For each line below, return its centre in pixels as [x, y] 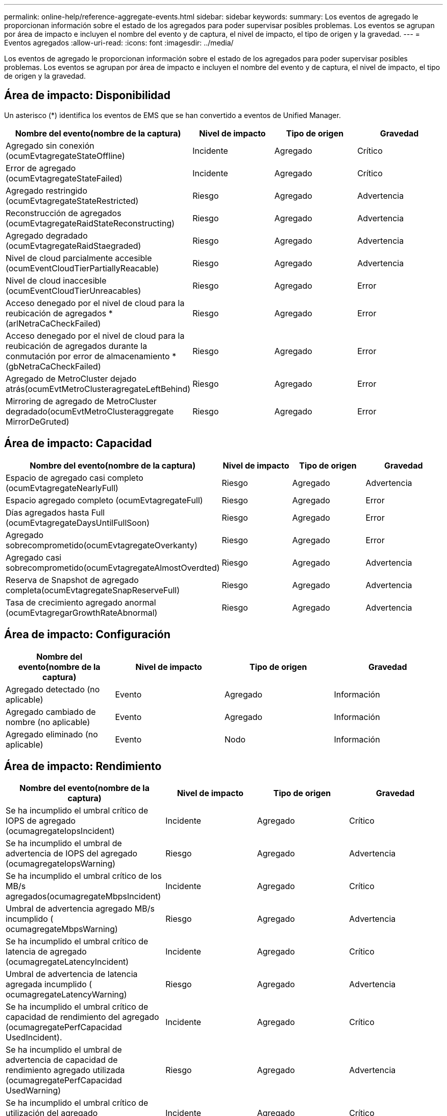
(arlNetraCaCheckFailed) [53, 323]
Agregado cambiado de [51, 712]
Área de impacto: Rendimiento [83, 766]
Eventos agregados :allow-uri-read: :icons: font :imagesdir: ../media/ [119, 43]
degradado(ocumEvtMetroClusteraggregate [90, 411]
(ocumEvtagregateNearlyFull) [62, 488]
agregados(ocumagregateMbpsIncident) [83, 897]
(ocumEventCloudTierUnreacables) [73, 290]
